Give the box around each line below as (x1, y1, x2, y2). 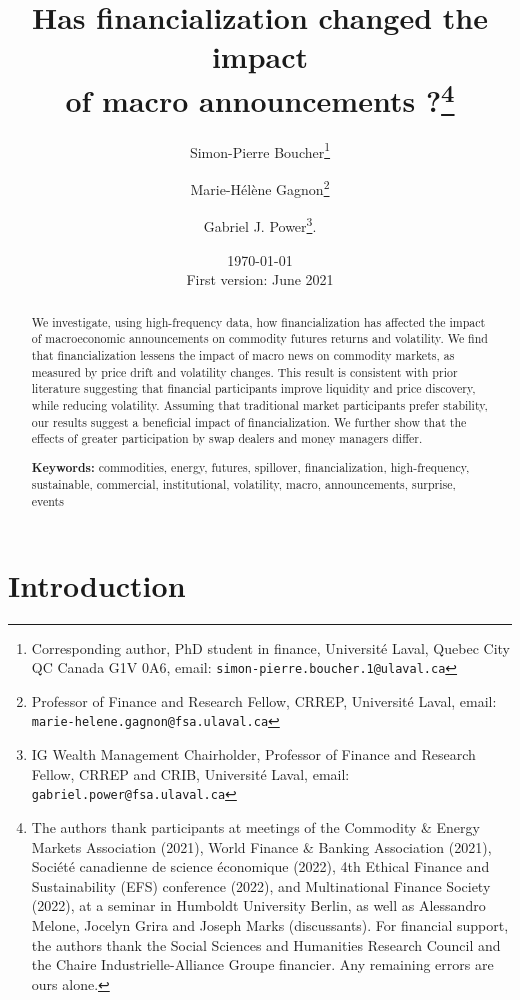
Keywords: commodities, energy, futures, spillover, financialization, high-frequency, (31, 458, 470, 476)
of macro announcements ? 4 (65, 75, 455, 120)
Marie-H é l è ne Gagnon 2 (190, 176, 330, 199)
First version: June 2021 (186, 269, 334, 290)
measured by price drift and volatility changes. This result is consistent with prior (31, 363, 458, 380)
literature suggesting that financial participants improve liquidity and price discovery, (31, 380, 476, 397)
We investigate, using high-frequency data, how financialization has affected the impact (31, 313, 486, 330)
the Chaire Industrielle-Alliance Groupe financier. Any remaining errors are (31, 954, 494, 975)
